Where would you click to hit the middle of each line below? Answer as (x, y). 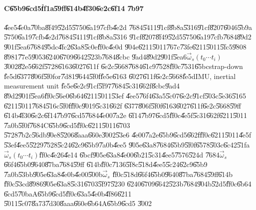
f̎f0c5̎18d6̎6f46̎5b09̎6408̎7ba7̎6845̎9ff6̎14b (173, 174)
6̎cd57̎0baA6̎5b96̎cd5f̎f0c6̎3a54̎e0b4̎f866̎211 (68, 193)
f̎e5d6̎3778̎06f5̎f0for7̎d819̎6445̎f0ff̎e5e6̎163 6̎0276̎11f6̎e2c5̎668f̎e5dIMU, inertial (120, 76)
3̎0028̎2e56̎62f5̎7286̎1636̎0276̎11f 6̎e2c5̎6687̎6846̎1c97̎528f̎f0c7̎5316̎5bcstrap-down (124, 66)
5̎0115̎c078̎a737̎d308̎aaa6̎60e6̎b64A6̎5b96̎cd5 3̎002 (78, 203)
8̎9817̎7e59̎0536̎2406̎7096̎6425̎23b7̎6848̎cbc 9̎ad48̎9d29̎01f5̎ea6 (96, 56)
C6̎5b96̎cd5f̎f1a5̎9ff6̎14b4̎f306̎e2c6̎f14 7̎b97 (74, 8)
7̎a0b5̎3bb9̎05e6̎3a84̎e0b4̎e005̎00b (53, 174)
